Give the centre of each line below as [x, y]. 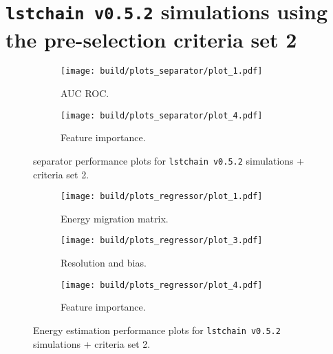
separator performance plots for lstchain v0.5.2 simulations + [169, 160]
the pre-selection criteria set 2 [151, 39]
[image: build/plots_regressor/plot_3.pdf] [162, 241]
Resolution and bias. [104, 263]
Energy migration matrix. [115, 218]
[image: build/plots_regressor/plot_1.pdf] [162, 197]
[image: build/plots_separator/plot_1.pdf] [162, 71]
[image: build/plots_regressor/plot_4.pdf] [162, 285]
